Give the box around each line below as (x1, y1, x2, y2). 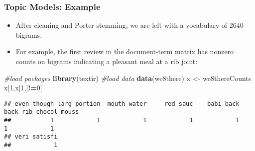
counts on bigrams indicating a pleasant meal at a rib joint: (15, 56, 198, 66)
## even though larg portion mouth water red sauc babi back (4, 100, 240, 107)
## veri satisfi (4, 133, 58, 141)
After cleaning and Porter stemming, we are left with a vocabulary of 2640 (15, 20, 244, 30)
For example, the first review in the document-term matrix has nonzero (15, 46, 234, 57)
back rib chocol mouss (4, 108, 79, 116)
